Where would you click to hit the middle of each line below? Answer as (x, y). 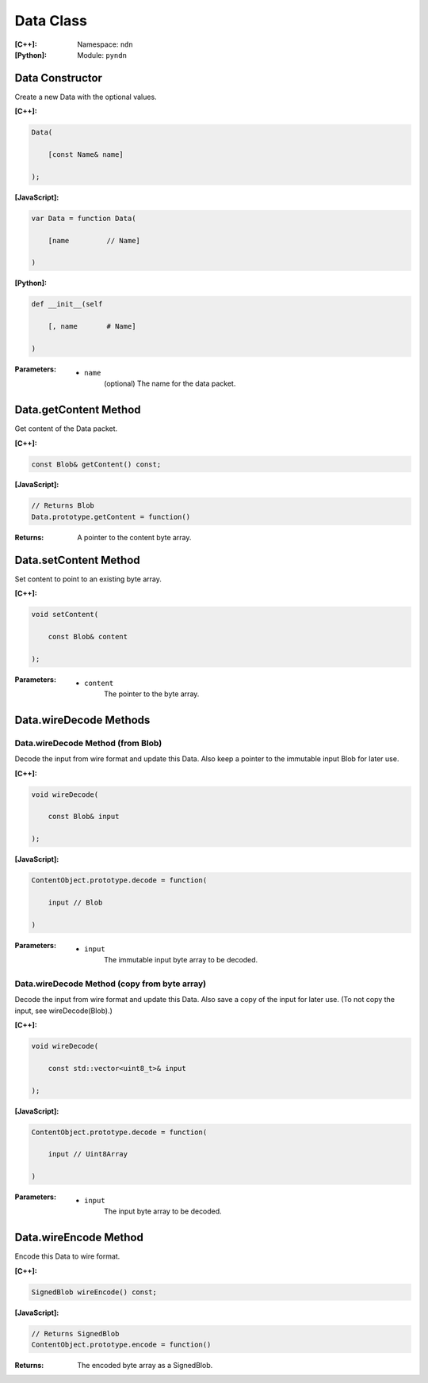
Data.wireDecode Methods (82, 720)
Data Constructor (59, 78)
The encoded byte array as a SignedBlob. (145, 1366)
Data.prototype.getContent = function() (111, 516)
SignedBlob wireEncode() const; (94, 1292)
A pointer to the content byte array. (134, 537)
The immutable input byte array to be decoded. (181, 960)
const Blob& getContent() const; (96, 464)
